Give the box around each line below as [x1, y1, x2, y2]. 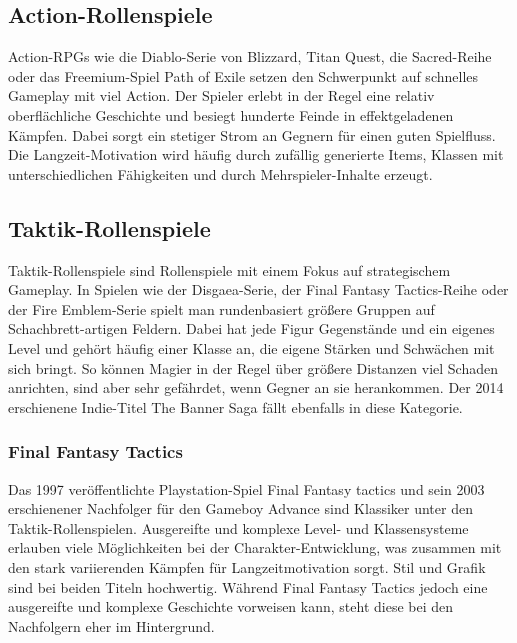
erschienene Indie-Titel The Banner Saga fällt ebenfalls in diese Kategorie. [8, 396, 463, 417]
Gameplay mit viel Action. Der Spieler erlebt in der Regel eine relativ [8, 85, 435, 106]
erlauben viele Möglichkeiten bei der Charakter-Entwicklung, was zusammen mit [8, 537, 502, 558]
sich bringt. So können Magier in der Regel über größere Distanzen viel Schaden [8, 357, 499, 378]
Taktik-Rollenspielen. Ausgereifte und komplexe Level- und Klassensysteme [8, 517, 469, 538]
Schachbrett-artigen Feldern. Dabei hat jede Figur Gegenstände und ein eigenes [8, 318, 495, 339]
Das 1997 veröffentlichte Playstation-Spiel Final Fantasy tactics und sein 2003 [8, 478, 485, 499]
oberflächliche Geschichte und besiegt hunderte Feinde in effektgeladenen [8, 104, 454, 125]
